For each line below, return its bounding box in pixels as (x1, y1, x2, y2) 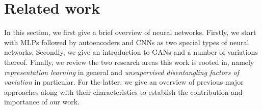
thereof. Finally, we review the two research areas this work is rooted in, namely (4, 56, 254, 67)
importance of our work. (4, 96, 80, 107)
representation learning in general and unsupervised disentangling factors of (4, 66, 239, 77)
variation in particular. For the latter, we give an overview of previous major (4, 77, 244, 87)
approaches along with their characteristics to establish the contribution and (4, 86, 243, 97)
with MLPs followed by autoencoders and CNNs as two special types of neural (4, 36, 249, 47)
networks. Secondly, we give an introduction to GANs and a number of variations (4, 47, 258, 57)
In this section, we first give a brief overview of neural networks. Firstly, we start (4, 27, 256, 38)
